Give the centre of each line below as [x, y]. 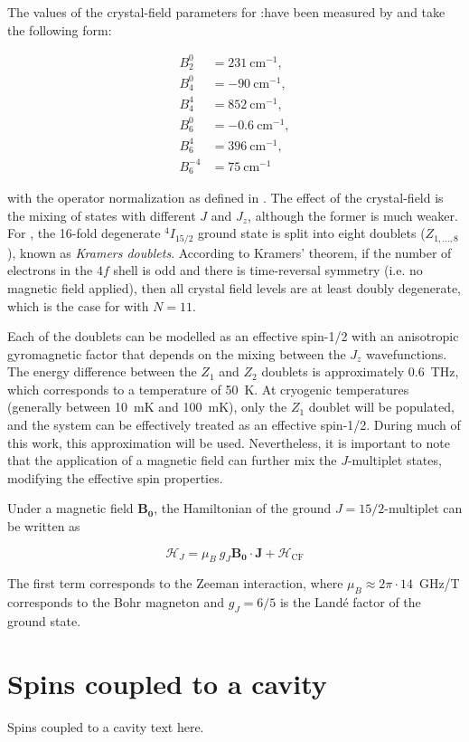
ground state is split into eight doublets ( [312, 233]
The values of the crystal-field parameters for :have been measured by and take [226, 12]
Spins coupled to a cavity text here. [106, 726]
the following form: [60, 29]
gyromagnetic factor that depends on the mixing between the [177, 353]
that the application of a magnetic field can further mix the [172, 460]
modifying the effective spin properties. [115, 477]
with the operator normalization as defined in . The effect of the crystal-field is [225, 198]
